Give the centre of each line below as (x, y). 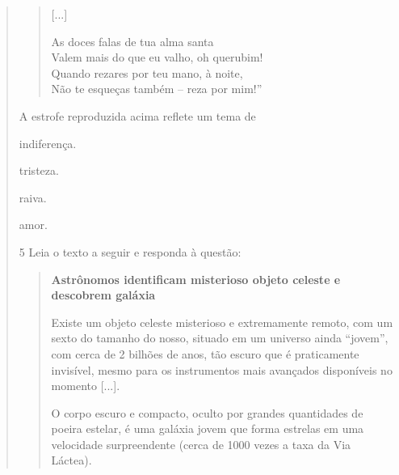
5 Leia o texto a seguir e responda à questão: (130, 251)
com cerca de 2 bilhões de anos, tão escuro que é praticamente (205, 353)
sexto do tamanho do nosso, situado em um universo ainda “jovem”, (220, 338)
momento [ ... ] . (86, 386)
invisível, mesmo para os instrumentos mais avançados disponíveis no (222, 369)
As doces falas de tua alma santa (132, 41)
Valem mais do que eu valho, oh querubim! (157, 57)
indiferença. (48, 143)
